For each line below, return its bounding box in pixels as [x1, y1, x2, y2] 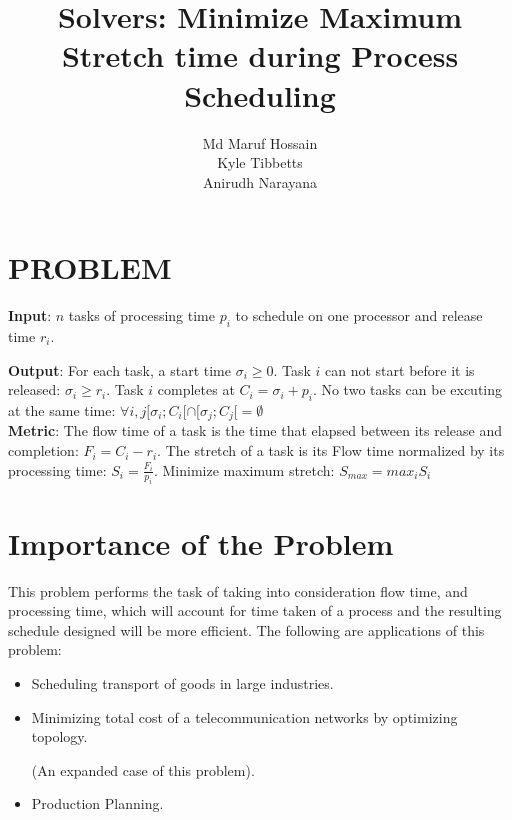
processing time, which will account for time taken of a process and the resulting [8, 600, 502, 621]
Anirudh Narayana [202, 171, 318, 192]
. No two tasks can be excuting [312, 379, 503, 400]
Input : [8, 305, 52, 326]
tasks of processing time [68, 305, 215, 326]
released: [8, 379, 61, 400]
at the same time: [8, 400, 116, 420]
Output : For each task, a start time [8, 359, 231, 380]
